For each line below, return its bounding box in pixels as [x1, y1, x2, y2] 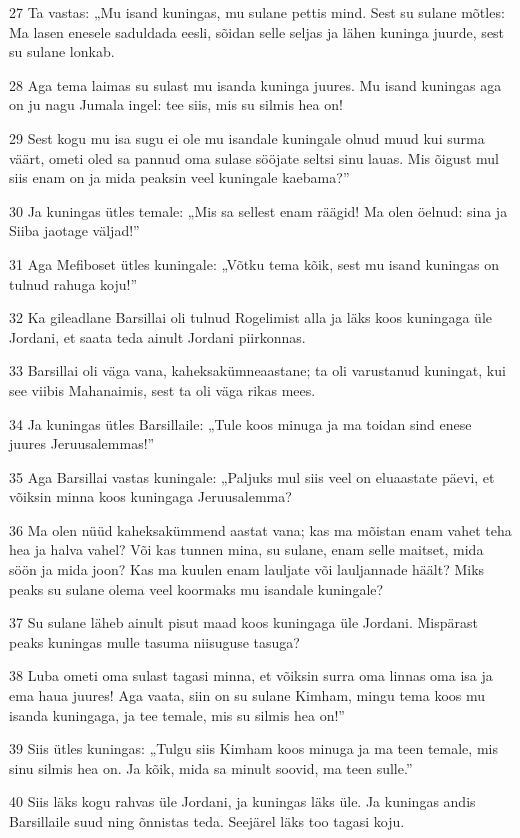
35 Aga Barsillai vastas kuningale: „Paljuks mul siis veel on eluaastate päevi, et [9, 466, 495, 487]
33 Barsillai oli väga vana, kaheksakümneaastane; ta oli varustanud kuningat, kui [9, 360, 506, 381]
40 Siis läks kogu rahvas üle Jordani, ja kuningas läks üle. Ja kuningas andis [9, 791, 476, 812]
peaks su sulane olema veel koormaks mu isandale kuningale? [9, 578, 384, 599]
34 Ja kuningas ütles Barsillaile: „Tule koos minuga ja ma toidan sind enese [9, 413, 472, 434]
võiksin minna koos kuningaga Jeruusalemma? [9, 486, 292, 507]
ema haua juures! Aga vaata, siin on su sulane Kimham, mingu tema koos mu [9, 685, 486, 706]
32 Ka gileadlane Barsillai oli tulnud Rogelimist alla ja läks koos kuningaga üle [9, 307, 492, 328]
